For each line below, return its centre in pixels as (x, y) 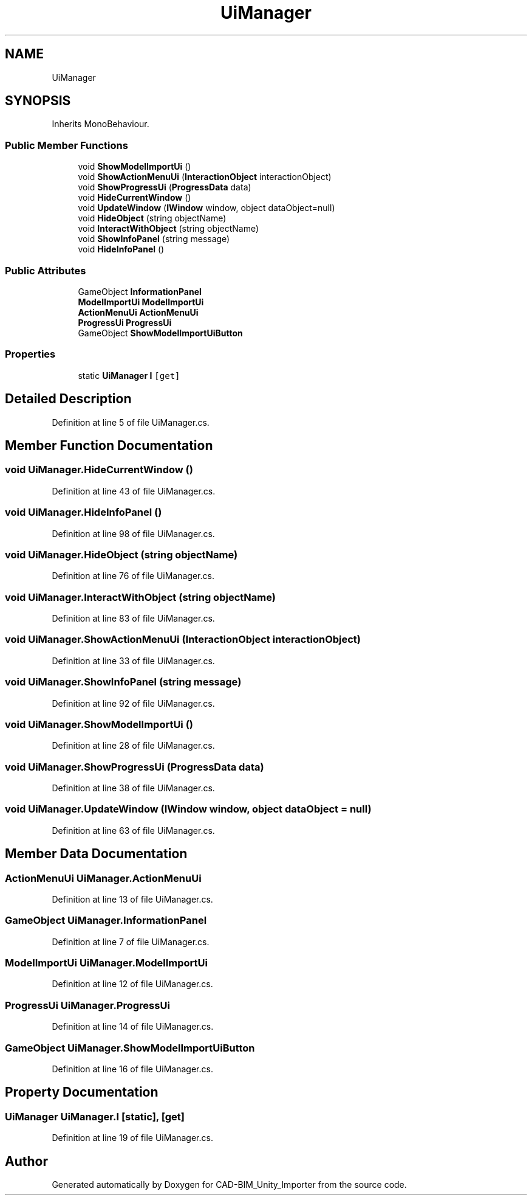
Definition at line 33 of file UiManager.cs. (133, 661)
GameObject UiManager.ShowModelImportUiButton (130, 1048)
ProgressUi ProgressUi (125, 322)
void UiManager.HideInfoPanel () (84, 512)
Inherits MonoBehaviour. (101, 124)
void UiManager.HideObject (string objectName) (121, 554)
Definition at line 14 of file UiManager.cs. (133, 1027)
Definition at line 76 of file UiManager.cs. (133, 576)
